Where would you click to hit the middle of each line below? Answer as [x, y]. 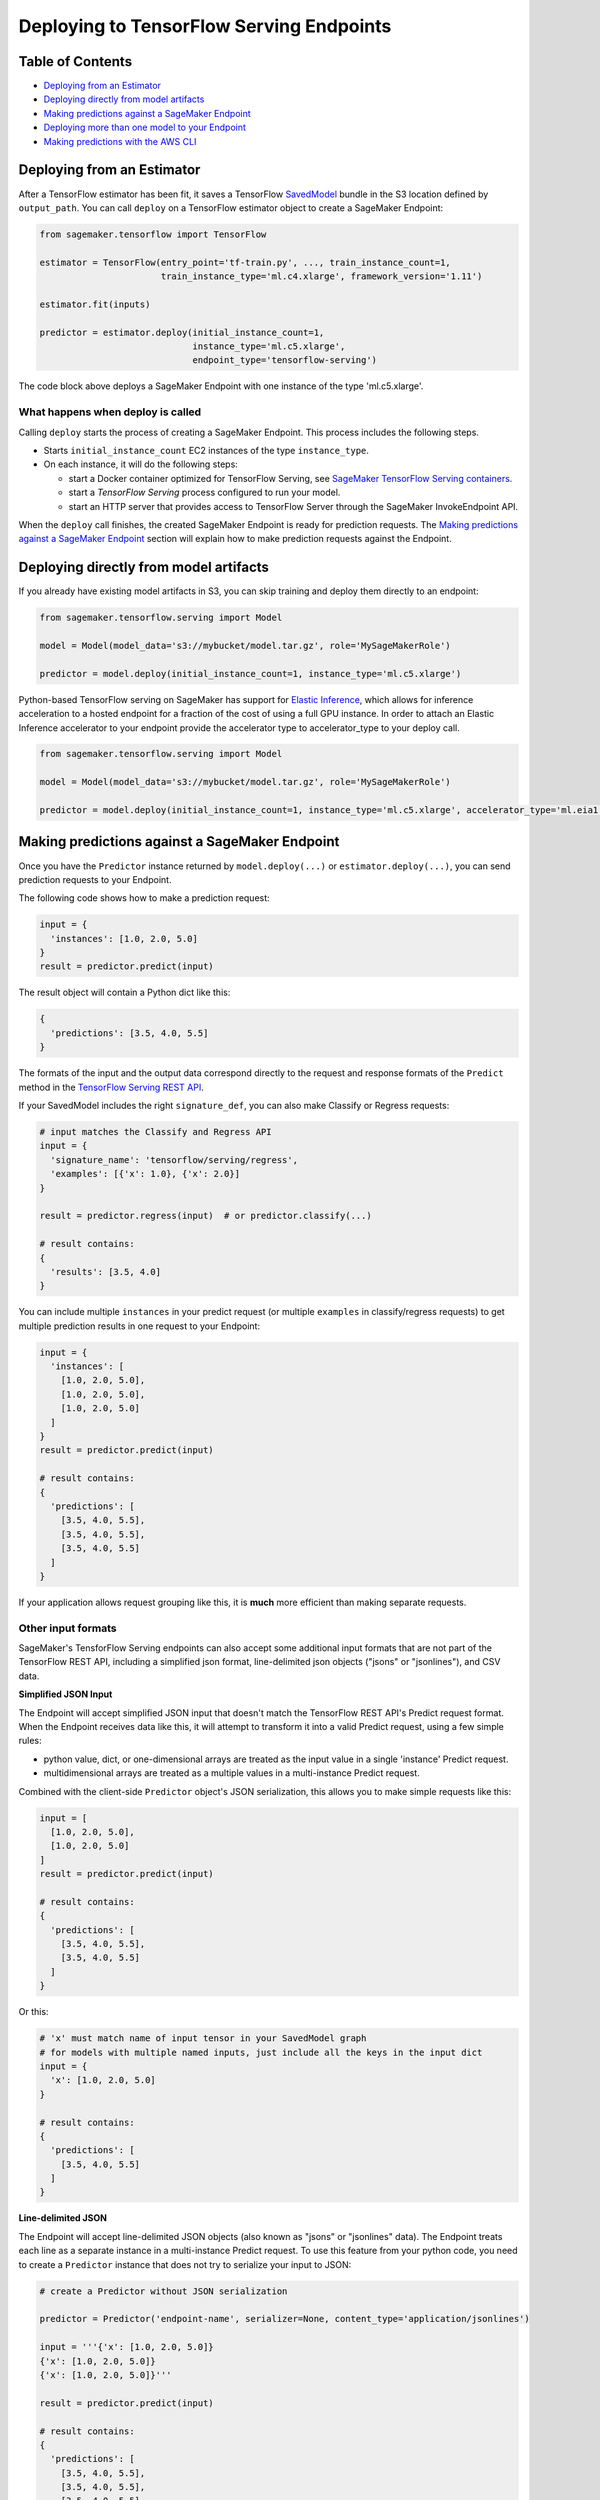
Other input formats [67, 1628]
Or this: [33, 2012]
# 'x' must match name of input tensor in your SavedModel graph [203, 2038]
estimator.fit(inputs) [95, 304]
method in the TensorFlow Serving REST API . [111, 1087]
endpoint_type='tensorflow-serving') [285, 360]
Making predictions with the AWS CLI [120, 141]
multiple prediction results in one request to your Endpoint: [139, 1326]
